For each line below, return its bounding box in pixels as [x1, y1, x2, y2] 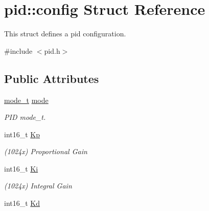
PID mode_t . [4, 112, 46, 122]
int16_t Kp [4, 129, 40, 139]
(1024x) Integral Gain [4, 180, 72, 191]
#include [4, 45, 33, 56]
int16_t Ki [4, 163, 38, 174]
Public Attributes [4, 70, 99, 86]
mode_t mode [4, 94, 49, 105]
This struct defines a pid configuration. [4, 28, 126, 39]
